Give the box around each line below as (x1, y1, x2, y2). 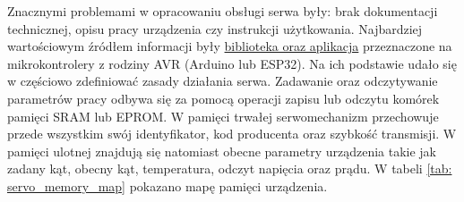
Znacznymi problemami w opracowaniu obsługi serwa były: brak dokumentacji (7, 2, 438, 20)
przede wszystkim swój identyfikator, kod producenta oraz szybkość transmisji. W (7, 124, 457, 143)
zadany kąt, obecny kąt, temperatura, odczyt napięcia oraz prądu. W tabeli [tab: (7, 159, 452, 178)
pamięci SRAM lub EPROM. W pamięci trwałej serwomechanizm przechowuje (7, 106, 439, 125)
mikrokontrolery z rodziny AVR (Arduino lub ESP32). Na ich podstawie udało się (7, 54, 457, 72)
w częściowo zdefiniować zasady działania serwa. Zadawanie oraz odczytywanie (7, 72, 438, 90)
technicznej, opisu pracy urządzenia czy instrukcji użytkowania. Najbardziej (7, 19, 423, 38)
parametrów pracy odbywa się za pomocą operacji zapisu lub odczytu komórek (7, 88, 440, 107)
